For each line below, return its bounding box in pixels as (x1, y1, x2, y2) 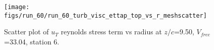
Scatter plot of (4, 26, 49, 37)
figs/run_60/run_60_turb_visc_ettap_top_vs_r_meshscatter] (4, 12, 207, 19)
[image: (4, 4, 30, 11)
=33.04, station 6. (4, 36, 59, 46)
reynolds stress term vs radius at (61, 26, 162, 37)
